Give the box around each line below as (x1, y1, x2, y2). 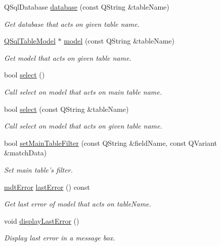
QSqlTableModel (4, 35, 56, 46)
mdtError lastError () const (4, 181, 90, 192)
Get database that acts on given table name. (4, 18, 140, 29)
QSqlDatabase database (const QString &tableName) (4, 2, 169, 12)
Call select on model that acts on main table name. (4, 86, 162, 97)
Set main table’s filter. (4, 164, 73, 175)
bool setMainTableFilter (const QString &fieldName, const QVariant (4, 137, 217, 148)
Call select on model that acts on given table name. (4, 120, 162, 131)
